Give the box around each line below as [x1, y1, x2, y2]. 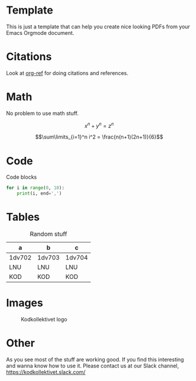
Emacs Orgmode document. [6, 29, 75, 36]
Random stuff [30, 230, 67, 238]
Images [6, 296, 43, 310]
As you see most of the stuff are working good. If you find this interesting [6, 356, 184, 363]
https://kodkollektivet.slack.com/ [6, 368, 86, 375]
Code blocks [6, 173, 37, 180]
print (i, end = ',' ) [17, 190, 62, 196]
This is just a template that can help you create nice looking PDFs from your [6, 23, 190, 30]
